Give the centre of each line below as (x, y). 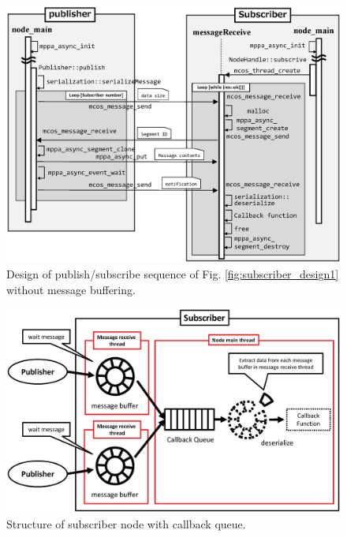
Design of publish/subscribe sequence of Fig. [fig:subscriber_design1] (173, 274)
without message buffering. (71, 289)
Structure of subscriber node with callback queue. (126, 524)
